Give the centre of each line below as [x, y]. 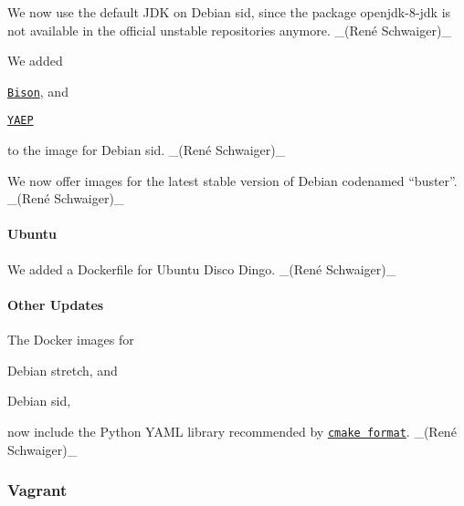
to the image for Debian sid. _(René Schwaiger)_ [147, 150]
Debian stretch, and [63, 370]
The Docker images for [71, 340]
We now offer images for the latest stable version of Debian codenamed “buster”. [232, 180]
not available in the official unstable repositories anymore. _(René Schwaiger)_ [229, 30]
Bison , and [38, 91]
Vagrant [37, 490]
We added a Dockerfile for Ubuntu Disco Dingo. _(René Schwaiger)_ [202, 268]
